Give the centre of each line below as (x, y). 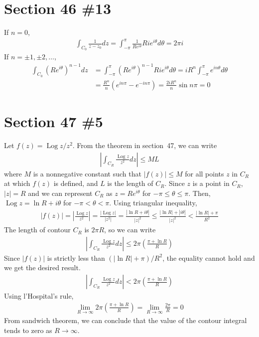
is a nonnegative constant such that (87, 173)
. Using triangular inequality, (153, 203)
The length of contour (37, 230)
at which (17, 183)
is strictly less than (76, 257)
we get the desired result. (42, 267)
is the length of (130, 183)
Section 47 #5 (54, 121)
